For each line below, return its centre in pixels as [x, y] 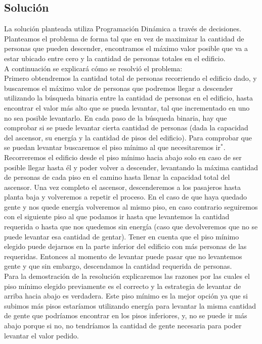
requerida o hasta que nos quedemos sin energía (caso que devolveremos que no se [131, 227]
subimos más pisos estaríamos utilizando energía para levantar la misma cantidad [130, 305]
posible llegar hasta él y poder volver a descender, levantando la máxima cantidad [131, 167]
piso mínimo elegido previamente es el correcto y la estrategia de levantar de [123, 286]
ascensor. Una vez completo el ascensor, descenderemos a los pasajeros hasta [122, 187]
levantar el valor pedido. [41, 335]
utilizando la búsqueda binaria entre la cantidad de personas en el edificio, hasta [129, 98]
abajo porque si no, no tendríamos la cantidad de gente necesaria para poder [123, 326]
